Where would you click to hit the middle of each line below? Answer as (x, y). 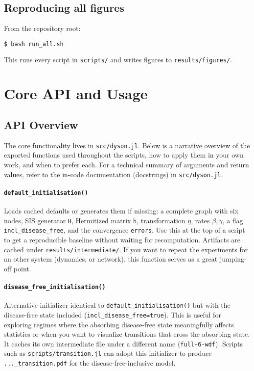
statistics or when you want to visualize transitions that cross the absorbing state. (127, 334)
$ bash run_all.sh (34, 44)
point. (22, 268)
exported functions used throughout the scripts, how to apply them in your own (124, 155)
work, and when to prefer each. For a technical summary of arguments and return (127, 164)
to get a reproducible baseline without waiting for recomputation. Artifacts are (122, 239)
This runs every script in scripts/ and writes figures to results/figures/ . (118, 60)
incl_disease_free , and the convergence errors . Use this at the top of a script (125, 230)
